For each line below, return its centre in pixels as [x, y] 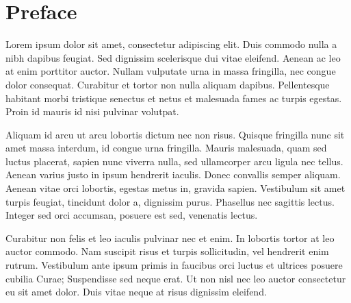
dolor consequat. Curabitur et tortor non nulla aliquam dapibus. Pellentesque [168, 84]
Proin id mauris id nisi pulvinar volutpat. [92, 111]
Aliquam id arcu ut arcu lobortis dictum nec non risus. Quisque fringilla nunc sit [175, 134]
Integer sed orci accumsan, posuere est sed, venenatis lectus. [132, 215]
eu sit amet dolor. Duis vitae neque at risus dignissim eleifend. [136, 292]
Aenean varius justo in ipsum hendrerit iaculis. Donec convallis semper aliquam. [173, 174]
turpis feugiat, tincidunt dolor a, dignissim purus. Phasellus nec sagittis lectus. [170, 201]
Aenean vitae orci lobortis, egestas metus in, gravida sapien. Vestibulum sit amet [175, 188]
